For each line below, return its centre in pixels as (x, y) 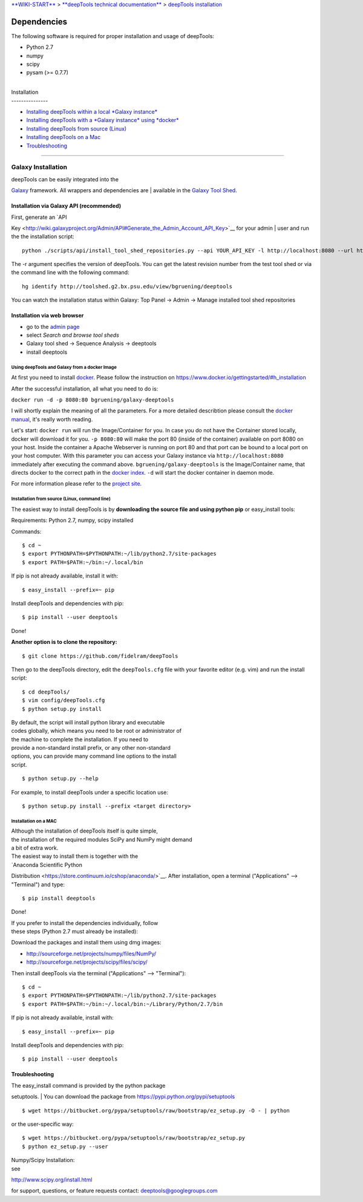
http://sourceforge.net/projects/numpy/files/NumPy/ (91, 953)
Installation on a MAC (34, 821)
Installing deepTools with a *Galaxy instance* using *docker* (103, 120)
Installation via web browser (47, 316)
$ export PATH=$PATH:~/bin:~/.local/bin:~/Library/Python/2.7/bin (123, 1004)
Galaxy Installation (39, 167)
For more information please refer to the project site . (77, 484)
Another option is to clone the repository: (64, 642)
